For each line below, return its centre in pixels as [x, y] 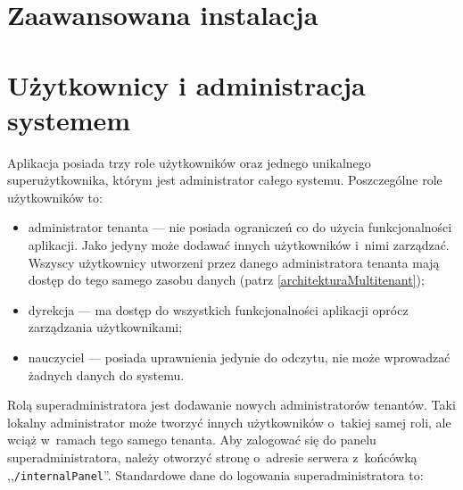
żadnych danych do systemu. [106, 374]
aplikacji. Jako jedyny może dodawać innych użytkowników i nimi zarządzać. [239, 245]
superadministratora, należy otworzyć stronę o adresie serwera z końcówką [212, 457]
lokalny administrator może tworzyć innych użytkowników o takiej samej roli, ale [229, 422]
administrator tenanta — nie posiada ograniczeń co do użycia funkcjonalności [240, 227]
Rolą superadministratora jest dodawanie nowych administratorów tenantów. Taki [231, 405]
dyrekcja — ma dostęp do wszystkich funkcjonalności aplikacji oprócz [218, 309]
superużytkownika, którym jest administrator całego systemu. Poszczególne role [225, 180]
